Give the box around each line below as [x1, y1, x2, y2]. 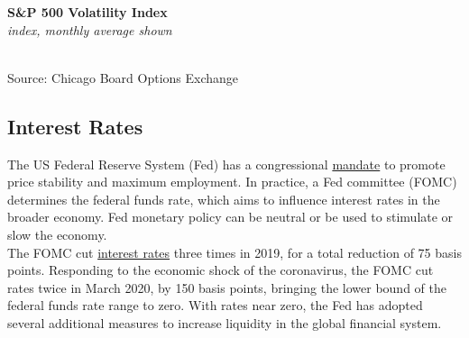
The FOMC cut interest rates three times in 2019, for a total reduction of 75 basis [7, 242, 462, 261]
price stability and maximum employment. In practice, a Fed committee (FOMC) [7, 172, 457, 191]
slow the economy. [7, 224, 107, 243]
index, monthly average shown [7, 20, 172, 39]
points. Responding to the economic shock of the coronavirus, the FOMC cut [7, 260, 434, 279]
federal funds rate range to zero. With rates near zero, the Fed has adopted [7, 296, 423, 315]
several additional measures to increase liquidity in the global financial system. [7, 313, 442, 332]
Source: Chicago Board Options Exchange [7, 68, 239, 87]
